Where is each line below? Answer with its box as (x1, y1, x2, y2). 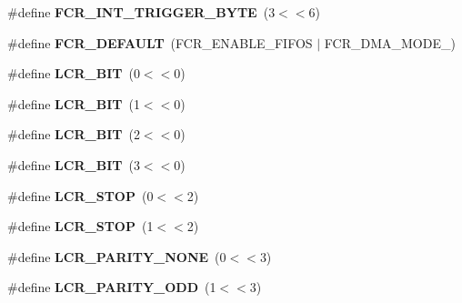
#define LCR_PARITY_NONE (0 (7, 247, 226, 266)
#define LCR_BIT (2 (7, 125, 140, 144)
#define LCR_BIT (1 (7, 94, 140, 113)
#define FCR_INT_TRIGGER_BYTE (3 (7, 3, 276, 21)
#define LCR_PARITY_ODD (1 (7, 278, 216, 297)
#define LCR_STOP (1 (7, 217, 154, 236)
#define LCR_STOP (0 (7, 186, 154, 205)
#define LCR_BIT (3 (7, 155, 140, 174)
